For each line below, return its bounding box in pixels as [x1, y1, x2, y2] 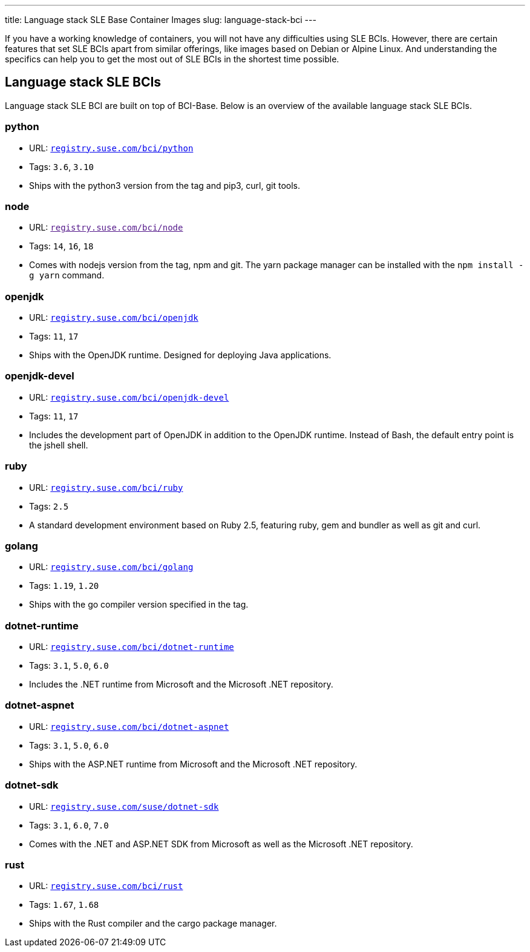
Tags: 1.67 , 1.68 [29, 899, 99, 910]
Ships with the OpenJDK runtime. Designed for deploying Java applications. [29, 350, 332, 361]
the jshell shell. [29, 439, 88, 450]
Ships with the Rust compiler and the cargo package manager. [29, 918, 277, 929]
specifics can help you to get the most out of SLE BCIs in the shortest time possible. [5, 54, 339, 64]
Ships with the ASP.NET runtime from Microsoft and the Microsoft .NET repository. [29, 758, 358, 769]
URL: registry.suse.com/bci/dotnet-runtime [29, 642, 234, 652]
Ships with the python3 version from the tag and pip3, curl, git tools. [29, 180, 300, 191]
